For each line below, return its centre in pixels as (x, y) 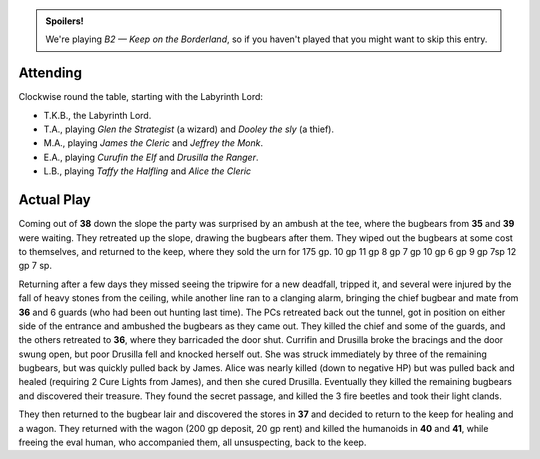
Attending (50, 73)
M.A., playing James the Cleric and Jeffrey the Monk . (153, 143)
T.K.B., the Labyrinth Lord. (97, 115)
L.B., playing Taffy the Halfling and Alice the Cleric (147, 171)
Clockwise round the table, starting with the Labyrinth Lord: (141, 97)
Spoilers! (64, 21)
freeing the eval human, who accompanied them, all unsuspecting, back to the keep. (192, 442)
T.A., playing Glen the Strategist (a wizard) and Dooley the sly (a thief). (189, 129)
